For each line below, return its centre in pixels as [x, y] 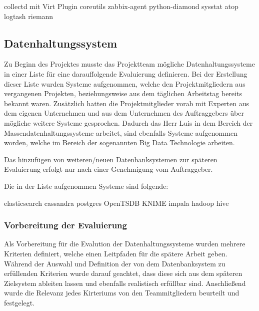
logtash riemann [29, 16]
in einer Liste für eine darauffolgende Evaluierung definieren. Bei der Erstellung [126, 73]
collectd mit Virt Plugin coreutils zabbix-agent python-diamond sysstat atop [121, 6]
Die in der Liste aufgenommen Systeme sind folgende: [86, 186]
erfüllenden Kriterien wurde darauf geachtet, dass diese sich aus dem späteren [123, 273]
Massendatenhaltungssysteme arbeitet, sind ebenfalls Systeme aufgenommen [121, 132]
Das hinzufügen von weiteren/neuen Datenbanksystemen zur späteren [111, 159]
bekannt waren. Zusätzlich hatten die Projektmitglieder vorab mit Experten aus [126, 103]
